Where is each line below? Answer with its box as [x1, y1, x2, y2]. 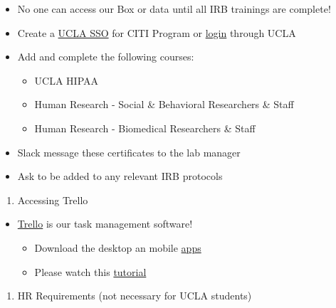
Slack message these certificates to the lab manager [17, 144, 241, 159]
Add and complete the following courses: [17, 49, 194, 64]
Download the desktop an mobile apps [34, 240, 201, 255]
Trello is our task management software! [17, 216, 193, 231]
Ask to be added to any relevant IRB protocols [17, 169, 223, 184]
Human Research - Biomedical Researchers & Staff [34, 120, 256, 135]
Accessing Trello [17, 192, 88, 207]
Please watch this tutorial [34, 264, 147, 279]
